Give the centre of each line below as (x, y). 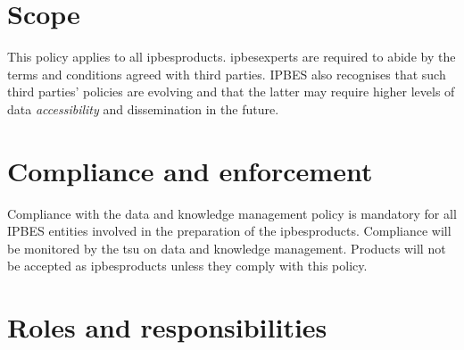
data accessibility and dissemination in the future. (143, 108)
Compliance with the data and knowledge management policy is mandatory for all (232, 213)
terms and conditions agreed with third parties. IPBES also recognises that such (227, 74)
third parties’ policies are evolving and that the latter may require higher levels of (231, 92)
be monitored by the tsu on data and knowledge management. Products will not (227, 248)
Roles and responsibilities (167, 327)
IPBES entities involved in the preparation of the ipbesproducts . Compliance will (229, 231)
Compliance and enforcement (190, 170)
